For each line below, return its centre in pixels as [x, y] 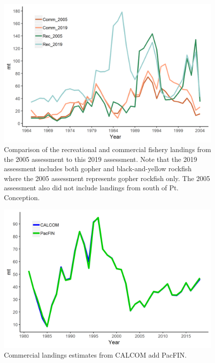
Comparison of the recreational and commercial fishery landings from [107, 149]
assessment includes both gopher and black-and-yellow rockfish [98, 169]
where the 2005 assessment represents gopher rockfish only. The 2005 [107, 178]
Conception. [22, 197]
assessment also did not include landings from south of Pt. [91, 188]
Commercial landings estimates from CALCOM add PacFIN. [95, 354]
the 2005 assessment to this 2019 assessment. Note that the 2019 [101, 159]
